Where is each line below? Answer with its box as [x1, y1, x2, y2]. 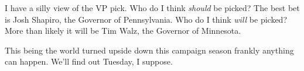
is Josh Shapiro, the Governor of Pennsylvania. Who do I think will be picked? [5, 13, 287, 25]
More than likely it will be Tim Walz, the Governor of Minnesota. [5, 24, 241, 37]
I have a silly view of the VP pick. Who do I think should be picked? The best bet [5, 2, 300, 13]
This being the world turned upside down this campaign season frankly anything [5, 44, 294, 56]
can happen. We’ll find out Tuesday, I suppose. [5, 55, 173, 68]
